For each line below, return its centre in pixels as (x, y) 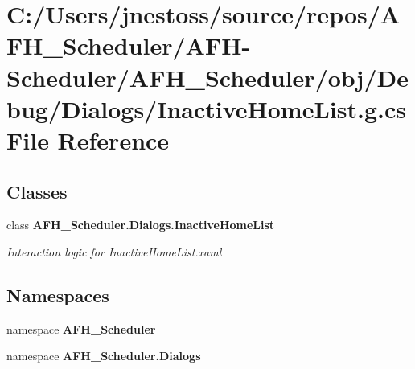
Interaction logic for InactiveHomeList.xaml (114, 251)
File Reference (88, 139)
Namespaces (58, 295)
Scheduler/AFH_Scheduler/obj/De (207, 77)
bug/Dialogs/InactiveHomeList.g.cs (206, 108)
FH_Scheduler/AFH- (129, 45)
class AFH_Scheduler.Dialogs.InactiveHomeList (141, 225)
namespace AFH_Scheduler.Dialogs (104, 356)
